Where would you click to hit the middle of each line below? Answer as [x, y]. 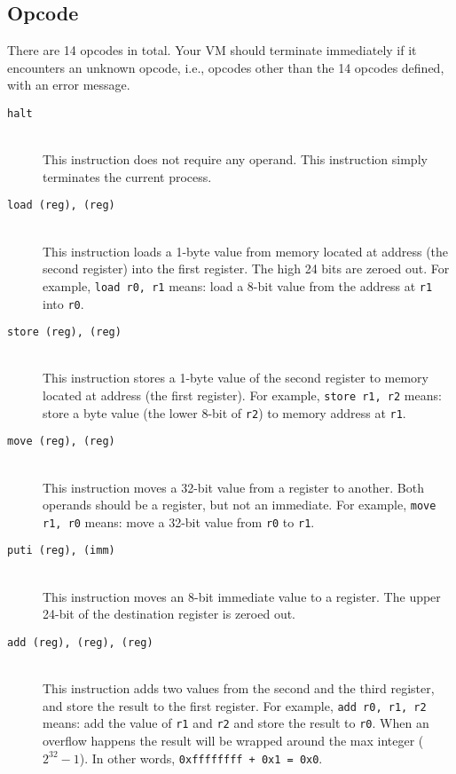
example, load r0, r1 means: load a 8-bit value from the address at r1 [238, 285]
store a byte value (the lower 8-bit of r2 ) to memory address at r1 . [224, 412]
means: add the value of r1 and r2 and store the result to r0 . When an [236, 723]
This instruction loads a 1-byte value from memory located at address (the [246, 251]
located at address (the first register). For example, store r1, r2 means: [242, 395]
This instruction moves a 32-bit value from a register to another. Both [234, 487]
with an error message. [69, 85]
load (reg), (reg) [61, 205]
